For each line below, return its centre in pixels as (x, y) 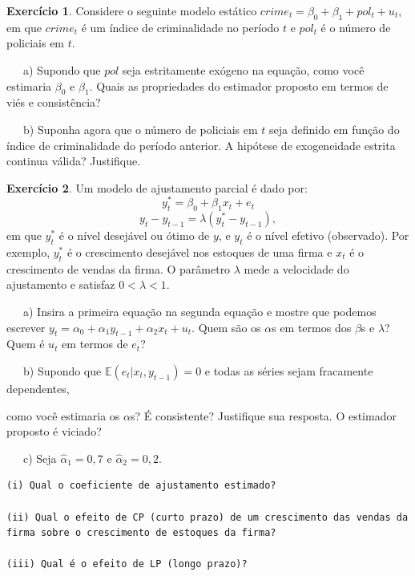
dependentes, (38, 388)
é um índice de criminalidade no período (180, 27)
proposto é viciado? (54, 431)
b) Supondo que (62, 370)
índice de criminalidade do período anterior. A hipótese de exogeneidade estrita (201, 145)
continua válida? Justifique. (74, 161)
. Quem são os (226, 327)
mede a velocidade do (296, 268)
